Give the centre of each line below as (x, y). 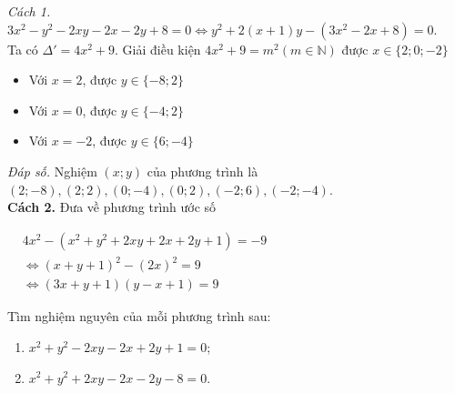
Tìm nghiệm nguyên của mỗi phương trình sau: (139, 316)
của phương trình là (202, 171)
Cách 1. (29, 11)
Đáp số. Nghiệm (52, 171)
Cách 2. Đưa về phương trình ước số (112, 207)
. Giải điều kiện (158, 49)
